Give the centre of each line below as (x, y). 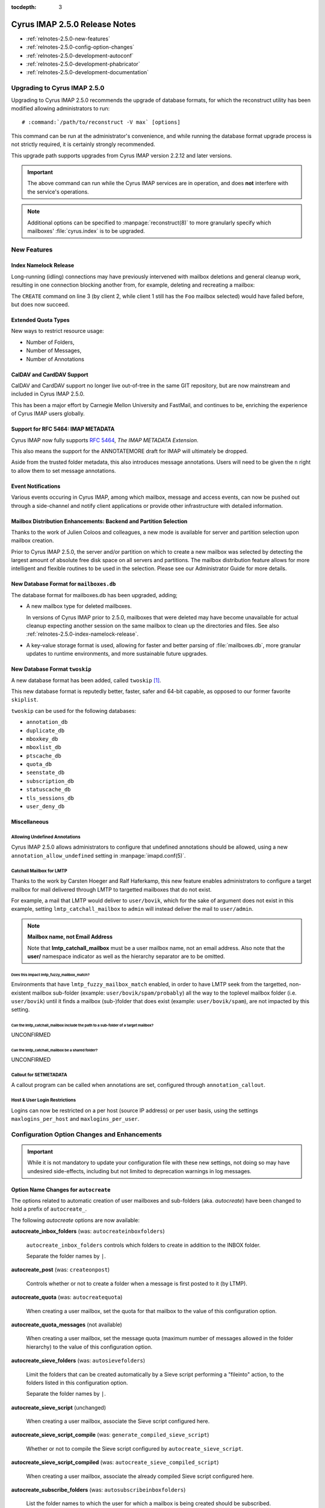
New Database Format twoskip (51, 669)
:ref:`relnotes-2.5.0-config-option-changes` (80, 47)
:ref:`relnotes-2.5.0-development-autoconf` (80, 55)
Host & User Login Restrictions (44, 1100)
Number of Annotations (55, 359)
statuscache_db (49, 790)
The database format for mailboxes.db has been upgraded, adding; (94, 595)
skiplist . (25, 700)
